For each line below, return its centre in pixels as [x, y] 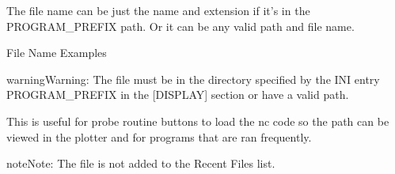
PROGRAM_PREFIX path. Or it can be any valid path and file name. [180, 26]
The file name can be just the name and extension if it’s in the [158, 10]
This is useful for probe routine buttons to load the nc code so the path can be [198, 121]
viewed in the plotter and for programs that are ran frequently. [159, 136]
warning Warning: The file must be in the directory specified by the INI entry [193, 79]
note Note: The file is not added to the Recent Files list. [141, 163]
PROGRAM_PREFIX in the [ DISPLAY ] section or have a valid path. [178, 95]
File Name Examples [57, 53]
